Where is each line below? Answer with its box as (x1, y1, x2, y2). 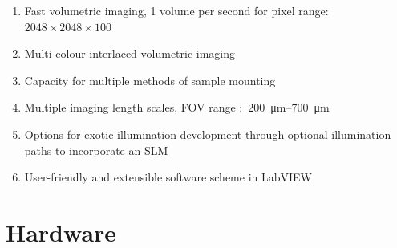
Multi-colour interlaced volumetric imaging (24, 45, 236, 62)
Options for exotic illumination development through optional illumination (24, 125, 391, 142)
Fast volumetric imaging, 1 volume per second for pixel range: (24, 2, 329, 18)
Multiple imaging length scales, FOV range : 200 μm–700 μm (24, 99, 330, 116)
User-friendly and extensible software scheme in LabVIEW (24, 169, 312, 185)
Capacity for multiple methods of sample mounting (24, 71, 276, 88)
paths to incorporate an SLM (24, 141, 168, 158)
